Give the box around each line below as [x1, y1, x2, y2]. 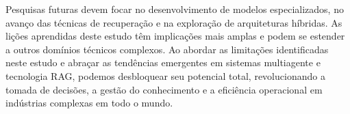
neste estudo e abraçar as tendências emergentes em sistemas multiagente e [5, 55, 321, 70]
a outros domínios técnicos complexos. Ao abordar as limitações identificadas [5, 42, 329, 56]
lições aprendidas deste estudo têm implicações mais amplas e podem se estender [5, 29, 345, 43]
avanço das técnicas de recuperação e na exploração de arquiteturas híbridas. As [5, 15, 342, 29]
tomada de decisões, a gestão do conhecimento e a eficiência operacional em [5, 82, 323, 96]
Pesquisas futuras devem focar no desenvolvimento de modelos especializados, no [5, 2, 344, 16]
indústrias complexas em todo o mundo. [5, 96, 173, 110]
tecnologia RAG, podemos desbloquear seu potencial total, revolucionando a [5, 68, 325, 83]
